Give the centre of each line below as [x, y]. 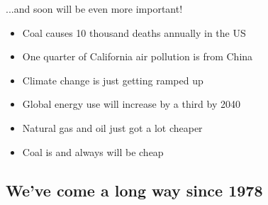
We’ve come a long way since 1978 [134, 190]
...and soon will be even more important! [94, 9]
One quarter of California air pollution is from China [138, 56]
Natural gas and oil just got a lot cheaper [112, 127]
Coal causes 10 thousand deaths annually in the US [134, 32]
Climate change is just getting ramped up [113, 80]
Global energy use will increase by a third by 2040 [131, 104]
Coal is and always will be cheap [93, 151]
